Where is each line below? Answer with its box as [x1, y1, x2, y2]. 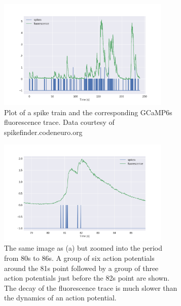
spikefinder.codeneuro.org [4, 127, 83, 138]
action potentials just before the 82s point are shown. [4, 273, 170, 283]
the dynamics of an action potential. [4, 292, 117, 303]
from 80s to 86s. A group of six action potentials [4, 252, 155, 263]
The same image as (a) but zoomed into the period [4, 243, 163, 253]
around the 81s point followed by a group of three [4, 262, 159, 273]
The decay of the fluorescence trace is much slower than [4, 282, 177, 293]
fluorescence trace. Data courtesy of [4, 117, 115, 127]
